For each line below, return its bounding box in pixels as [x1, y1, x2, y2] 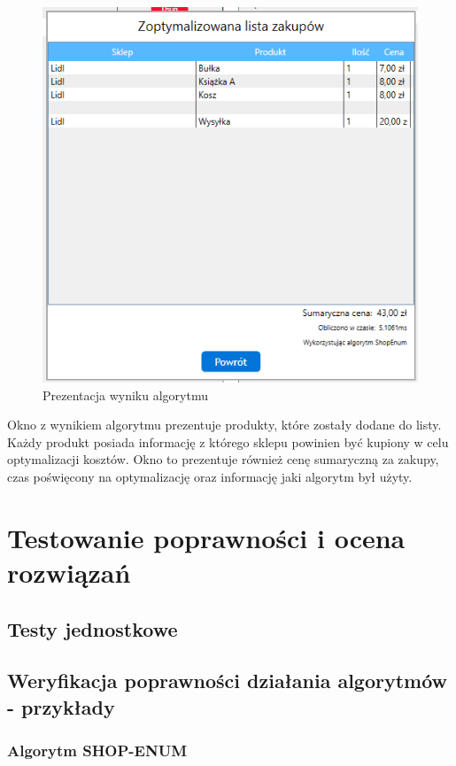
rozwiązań [7, 553, 131, 590]
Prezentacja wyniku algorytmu [43, 385, 208, 404]
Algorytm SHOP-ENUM [7, 739, 188, 761]
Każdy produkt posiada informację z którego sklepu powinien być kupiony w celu [7, 432, 449, 451]
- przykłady [7, 692, 115, 720]
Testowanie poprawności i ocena [7, 519, 406, 555]
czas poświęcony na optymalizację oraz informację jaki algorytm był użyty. [7, 467, 413, 485]
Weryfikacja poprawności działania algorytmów [7, 667, 448, 694]
